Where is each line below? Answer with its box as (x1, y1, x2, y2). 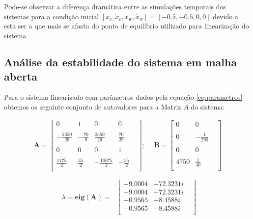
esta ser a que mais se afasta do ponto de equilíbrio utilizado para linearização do (4, 21, 249, 31)
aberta (4, 69, 37, 84)
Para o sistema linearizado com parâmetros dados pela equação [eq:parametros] (4, 91, 243, 102)
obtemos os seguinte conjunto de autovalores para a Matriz (4, 101, 181, 111)
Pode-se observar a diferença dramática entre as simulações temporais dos (4, 1, 226, 11)
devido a (213, 11, 238, 21)
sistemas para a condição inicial (4, 11, 99, 21)
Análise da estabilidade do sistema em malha (4, 54, 237, 69)
